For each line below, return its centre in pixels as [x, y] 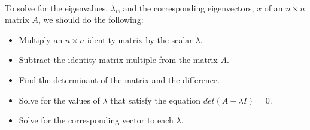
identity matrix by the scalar [140, 39]
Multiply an [41, 39]
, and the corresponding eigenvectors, [186, 7]
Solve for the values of [59, 100]
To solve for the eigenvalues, [57, 7]
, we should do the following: [91, 19]
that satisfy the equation [156, 100]
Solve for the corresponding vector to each [96, 120]
